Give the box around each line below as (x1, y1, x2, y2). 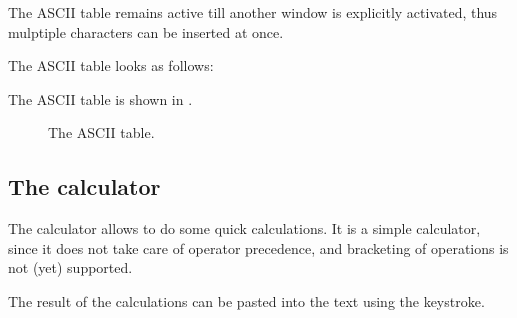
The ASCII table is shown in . (8, 88, 193, 109)
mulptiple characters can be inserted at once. (8, 21, 284, 42)
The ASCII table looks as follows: (8, 55, 214, 76)
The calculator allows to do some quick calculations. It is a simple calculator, (8, 218, 481, 239)
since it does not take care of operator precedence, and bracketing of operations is (8, 237, 509, 258)
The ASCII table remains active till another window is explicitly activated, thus (8, 2, 498, 22)
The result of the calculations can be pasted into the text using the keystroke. (8, 290, 485, 311)
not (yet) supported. (8, 257, 133, 278)
